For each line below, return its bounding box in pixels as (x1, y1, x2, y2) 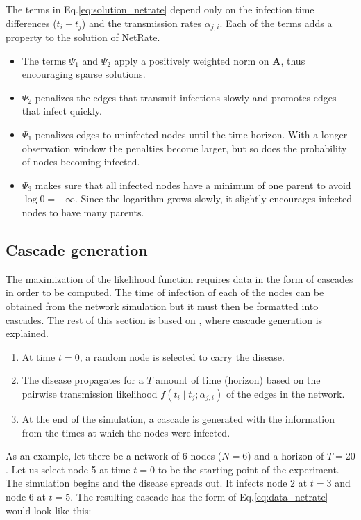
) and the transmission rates (81, 15, 202, 30)
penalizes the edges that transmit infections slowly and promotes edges (35, 90, 337, 104)
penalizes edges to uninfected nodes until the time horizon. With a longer (35, 127, 348, 142)
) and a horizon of (247, 448, 324, 463)
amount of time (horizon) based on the (156, 373, 321, 387)
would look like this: (6, 503, 92, 517)
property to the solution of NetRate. (6, 30, 160, 44)
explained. (6, 326, 49, 341)
